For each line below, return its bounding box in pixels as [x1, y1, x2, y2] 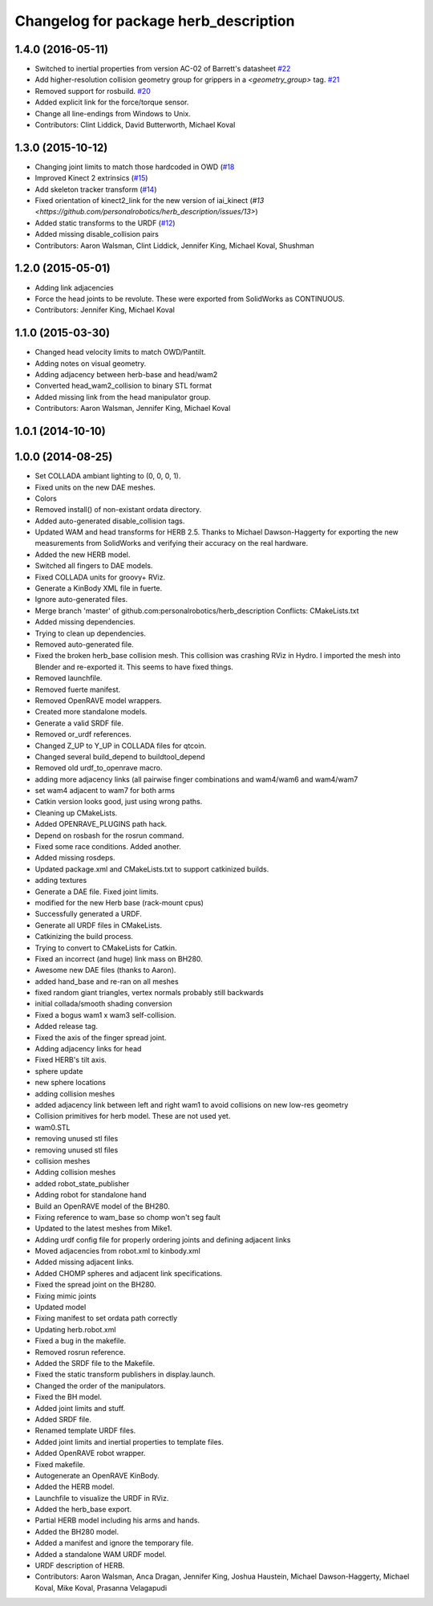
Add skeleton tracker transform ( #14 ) [34, 185, 157, 194]
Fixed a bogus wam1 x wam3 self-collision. [34, 1010, 176, 1019]
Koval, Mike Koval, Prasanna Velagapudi [34, 1583, 168, 1592]
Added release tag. [34, 1022, 98, 1031]
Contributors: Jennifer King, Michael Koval [34, 305, 176, 315]
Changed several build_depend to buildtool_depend [34, 751, 205, 762]
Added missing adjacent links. [34, 1257, 134, 1267]
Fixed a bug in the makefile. [34, 1336, 127, 1346]
